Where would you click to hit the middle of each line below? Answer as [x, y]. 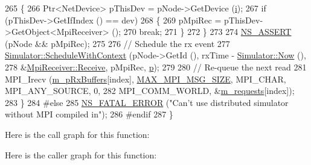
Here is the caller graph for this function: [81, 154]
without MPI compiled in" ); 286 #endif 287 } [89, 114]
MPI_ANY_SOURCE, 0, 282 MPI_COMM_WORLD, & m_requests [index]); [150, 91]
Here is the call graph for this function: [77, 134]
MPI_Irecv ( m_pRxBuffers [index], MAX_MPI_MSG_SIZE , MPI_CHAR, [146, 79]
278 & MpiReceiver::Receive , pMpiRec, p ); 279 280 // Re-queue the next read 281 [156, 67]
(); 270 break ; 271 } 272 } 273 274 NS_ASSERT [202, 32]
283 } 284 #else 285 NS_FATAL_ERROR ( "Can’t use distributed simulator [147, 102]
